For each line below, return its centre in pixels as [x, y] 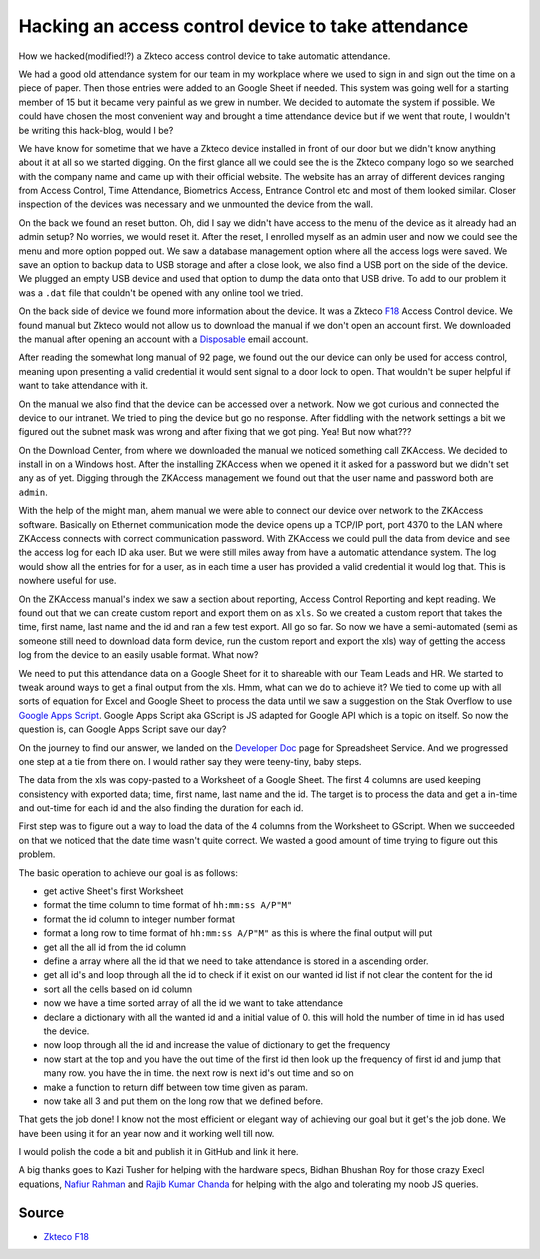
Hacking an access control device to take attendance [243, 26]
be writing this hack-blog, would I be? [96, 130]
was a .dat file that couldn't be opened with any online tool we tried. [161, 292]
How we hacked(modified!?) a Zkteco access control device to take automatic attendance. [204, 56]
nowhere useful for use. [67, 581]
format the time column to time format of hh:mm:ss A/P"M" [168, 905]
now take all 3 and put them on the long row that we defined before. [183, 1101]
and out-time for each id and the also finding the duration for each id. [161, 808]
